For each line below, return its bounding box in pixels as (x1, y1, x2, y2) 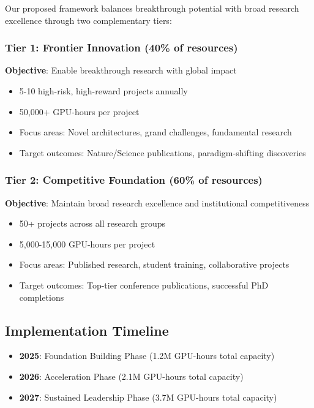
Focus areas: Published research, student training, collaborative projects (19, 258, 290, 271)
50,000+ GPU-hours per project (19, 105, 140, 118)
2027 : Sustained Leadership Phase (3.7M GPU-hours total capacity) (19, 390, 277, 403)
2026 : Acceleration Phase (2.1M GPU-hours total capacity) (19, 369, 244, 382)
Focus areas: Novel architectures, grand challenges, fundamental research (19, 126, 292, 138)
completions (19, 290, 64, 303)
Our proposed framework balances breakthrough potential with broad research (5, 2, 299, 14)
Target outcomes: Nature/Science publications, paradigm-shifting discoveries (19, 146, 306, 159)
